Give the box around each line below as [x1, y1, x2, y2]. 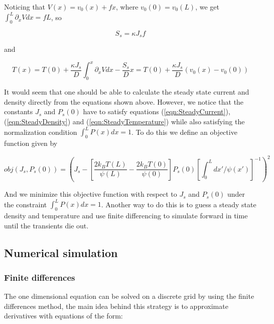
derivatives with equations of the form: [4, 310, 123, 321]
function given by [4, 137, 58, 148]
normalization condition [4, 126, 77, 137]
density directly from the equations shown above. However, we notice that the [4, 96, 244, 107]
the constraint [4, 199, 47, 209]
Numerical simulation [4, 245, 118, 260]
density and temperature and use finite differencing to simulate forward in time [4, 210, 248, 220]
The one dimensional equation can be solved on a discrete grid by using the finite [4, 291, 254, 301]
